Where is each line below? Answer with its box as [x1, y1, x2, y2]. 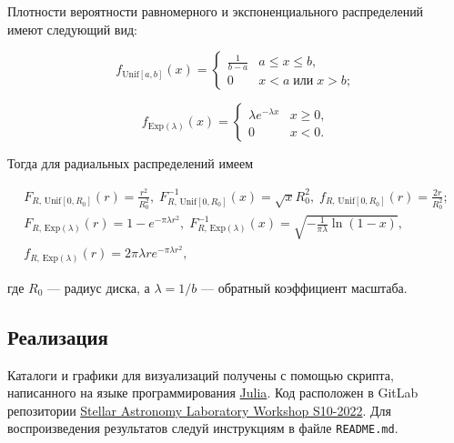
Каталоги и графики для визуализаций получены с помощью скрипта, [7, 365, 394, 384]
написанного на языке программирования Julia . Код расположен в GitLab [7, 383, 419, 402]
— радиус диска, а [47, 277, 150, 297]
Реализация [7, 322, 108, 350]
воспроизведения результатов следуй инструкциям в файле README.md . [7, 418, 399, 438]
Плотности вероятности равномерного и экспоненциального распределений [7, 2, 424, 20]
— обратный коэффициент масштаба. [200, 277, 408, 297]
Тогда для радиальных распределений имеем [7, 154, 254, 173]
